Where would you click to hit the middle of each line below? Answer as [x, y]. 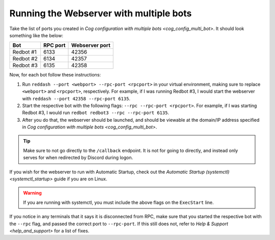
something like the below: [36, 35]
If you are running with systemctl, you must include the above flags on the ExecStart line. [118, 202]
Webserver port [91, 45]
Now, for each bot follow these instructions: [55, 75]
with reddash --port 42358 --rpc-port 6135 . [76, 98]
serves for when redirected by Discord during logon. [78, 157]
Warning [32, 193]
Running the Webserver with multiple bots [101, 13]
